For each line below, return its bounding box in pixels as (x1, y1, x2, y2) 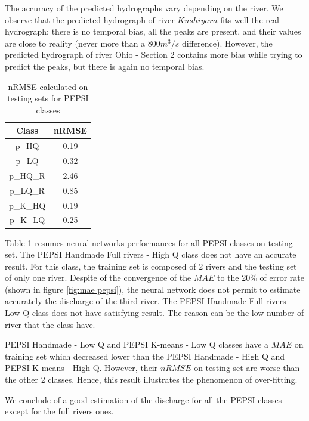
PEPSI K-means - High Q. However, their (5, 361, 158, 374)
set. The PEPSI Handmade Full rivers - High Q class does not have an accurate (5, 248, 296, 261)
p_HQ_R (9, 169, 45, 181)
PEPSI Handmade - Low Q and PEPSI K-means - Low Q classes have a (5, 338, 269, 351)
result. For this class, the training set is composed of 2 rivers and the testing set (5, 259, 297, 272)
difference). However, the (181, 36, 273, 49)
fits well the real (220, 13, 279, 26)
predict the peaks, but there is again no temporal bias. (5, 60, 205, 72)
